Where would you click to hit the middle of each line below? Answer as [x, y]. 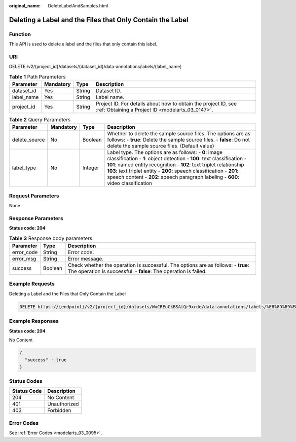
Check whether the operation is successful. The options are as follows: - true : [158, 265]
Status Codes [26, 381]
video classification [129, 184]
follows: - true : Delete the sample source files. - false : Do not [178, 140]
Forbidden [59, 410]
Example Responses [34, 321]
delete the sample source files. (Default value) [161, 146]
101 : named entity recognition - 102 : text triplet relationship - [177, 165]
